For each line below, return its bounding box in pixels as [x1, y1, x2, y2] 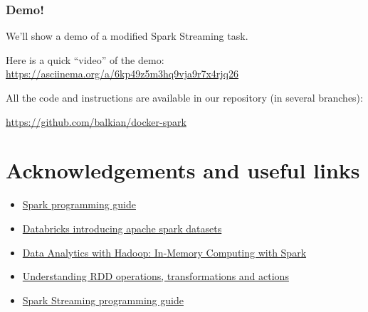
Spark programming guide [22, 197, 137, 212]
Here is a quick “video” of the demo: [6, 52, 164, 67]
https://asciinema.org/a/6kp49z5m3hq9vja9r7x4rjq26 [6, 66, 238, 81]
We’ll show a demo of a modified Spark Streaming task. [6, 28, 248, 43]
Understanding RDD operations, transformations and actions [22, 269, 289, 284]
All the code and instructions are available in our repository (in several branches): [6, 90, 363, 104]
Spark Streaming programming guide [22, 292, 184, 307]
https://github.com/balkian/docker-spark [6, 114, 186, 129]
